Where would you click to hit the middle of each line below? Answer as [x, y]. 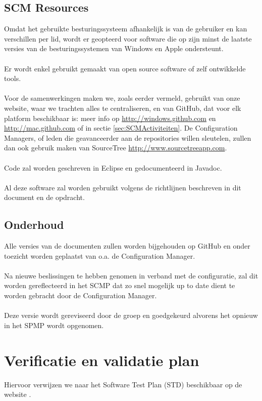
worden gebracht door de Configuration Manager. [81, 295]
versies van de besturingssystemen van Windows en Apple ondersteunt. [114, 48]
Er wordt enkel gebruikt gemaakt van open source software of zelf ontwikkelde [125, 68]
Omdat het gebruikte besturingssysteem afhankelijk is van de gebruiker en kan [126, 29]
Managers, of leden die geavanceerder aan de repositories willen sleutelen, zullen [128, 137]
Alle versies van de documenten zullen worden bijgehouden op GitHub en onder [127, 246]
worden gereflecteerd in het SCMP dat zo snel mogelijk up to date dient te [120, 285]
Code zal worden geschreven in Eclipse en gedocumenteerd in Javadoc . [113, 167]
